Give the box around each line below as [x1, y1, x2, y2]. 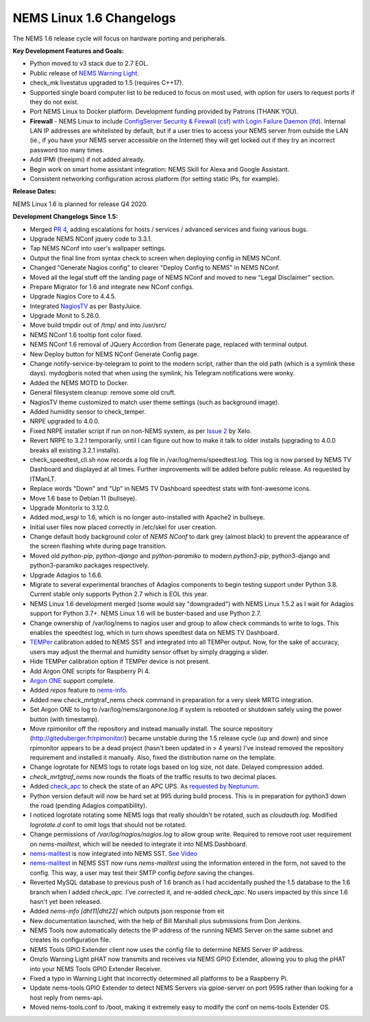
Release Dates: [12, 187, 57, 196]
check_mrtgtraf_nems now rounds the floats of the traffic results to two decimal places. [29, 772, 277, 780]
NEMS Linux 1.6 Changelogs [12, 10, 176, 25]
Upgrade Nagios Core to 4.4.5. [29, 292, 116, 301]
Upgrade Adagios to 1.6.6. [29, 570, 103, 579]
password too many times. [29, 146, 105, 154]
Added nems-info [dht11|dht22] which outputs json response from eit [29, 907, 225, 916]
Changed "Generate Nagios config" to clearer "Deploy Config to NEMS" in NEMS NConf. [29, 264, 280, 272]
